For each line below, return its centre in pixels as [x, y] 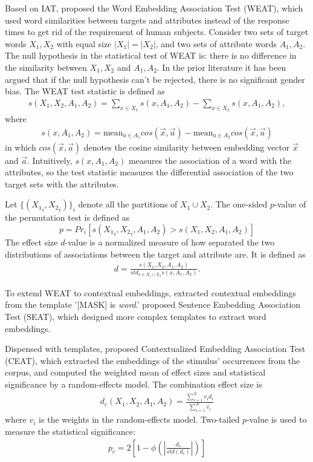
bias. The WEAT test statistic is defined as [85, 91]
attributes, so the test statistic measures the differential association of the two [149, 172]
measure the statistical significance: [70, 431]
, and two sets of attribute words [216, 43]
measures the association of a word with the [210, 160]
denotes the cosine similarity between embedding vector [187, 147]
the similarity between [46, 67]
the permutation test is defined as [67, 217]
